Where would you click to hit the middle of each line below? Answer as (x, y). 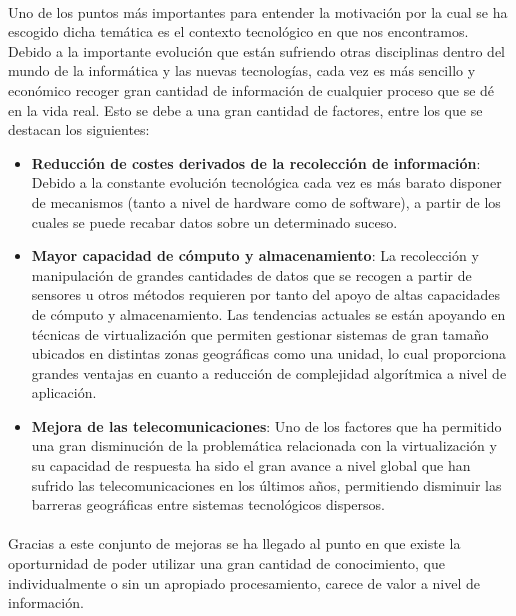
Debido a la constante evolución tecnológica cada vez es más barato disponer (266, 182)
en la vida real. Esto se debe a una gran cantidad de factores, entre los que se (245, 109)
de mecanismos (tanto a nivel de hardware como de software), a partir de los (266, 201)
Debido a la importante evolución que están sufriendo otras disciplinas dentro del (256, 50)
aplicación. (64, 392)
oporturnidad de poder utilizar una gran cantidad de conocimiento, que (226, 563)
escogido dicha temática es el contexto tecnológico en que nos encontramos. (238, 31)
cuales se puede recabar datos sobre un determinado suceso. (214, 221)
